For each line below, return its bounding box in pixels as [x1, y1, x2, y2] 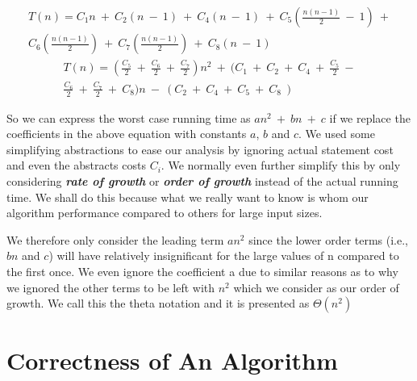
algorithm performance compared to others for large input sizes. [6, 204, 323, 221]
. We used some [298, 125, 375, 142]
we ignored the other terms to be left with [6, 278, 215, 295]
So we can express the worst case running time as [6, 109, 251, 126]
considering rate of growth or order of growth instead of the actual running [6, 173, 398, 190]
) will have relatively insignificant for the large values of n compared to [48, 247, 399, 264]
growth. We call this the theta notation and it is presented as [6, 295, 310, 312]
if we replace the [329, 109, 411, 126]
